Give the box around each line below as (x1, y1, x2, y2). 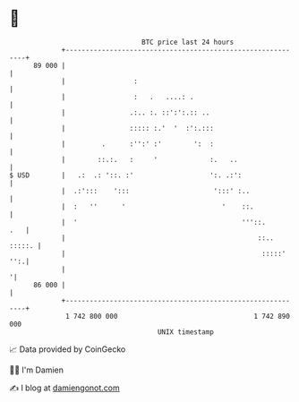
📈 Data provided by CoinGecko (9, 344, 126, 355)
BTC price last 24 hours (141, 38, 235, 47)
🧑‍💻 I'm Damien (9, 364, 64, 375)
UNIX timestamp (157, 327, 215, 337)
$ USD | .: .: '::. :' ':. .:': (9, 170, 243, 180)
